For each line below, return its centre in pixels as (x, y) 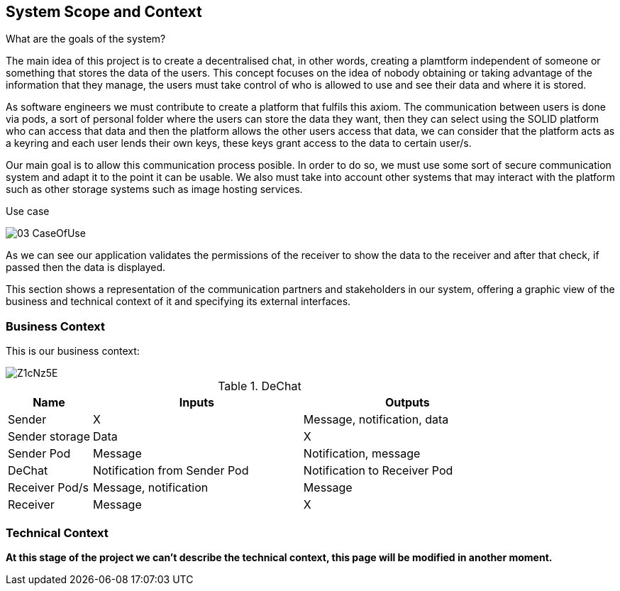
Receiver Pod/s (48, 488)
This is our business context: (73, 351)
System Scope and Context (104, 12)
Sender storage (49, 437)
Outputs (407, 403)
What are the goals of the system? (86, 39)
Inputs (196, 403)
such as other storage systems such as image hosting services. (154, 189)
